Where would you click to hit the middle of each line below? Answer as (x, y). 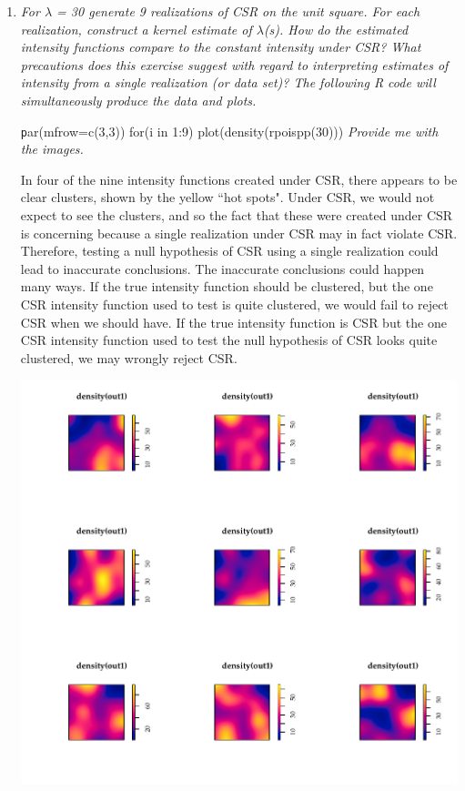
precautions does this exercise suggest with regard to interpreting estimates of (234, 64)
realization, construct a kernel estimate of (136, 29)
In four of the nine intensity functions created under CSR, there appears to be (239, 179)
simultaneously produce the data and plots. (138, 100)
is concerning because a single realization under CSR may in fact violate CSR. (239, 233)
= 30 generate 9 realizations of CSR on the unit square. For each (238, 11)
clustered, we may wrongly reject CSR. (129, 357)
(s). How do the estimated (336, 29)
